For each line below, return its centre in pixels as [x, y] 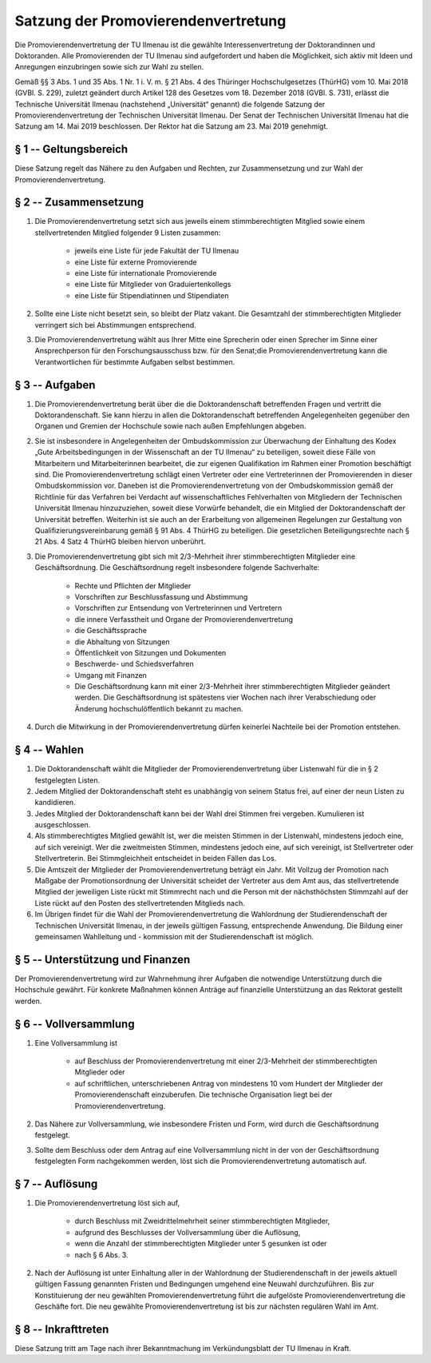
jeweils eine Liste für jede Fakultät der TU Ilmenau [157, 251]
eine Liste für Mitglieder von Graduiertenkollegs [153, 285]
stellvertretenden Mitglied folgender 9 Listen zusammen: [128, 233]
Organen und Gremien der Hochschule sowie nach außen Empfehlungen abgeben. [170, 426]
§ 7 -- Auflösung [56, 1184]
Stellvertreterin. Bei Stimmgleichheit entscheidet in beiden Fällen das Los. [156, 859]
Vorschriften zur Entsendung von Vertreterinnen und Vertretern [178, 608]
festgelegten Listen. [67, 780]
